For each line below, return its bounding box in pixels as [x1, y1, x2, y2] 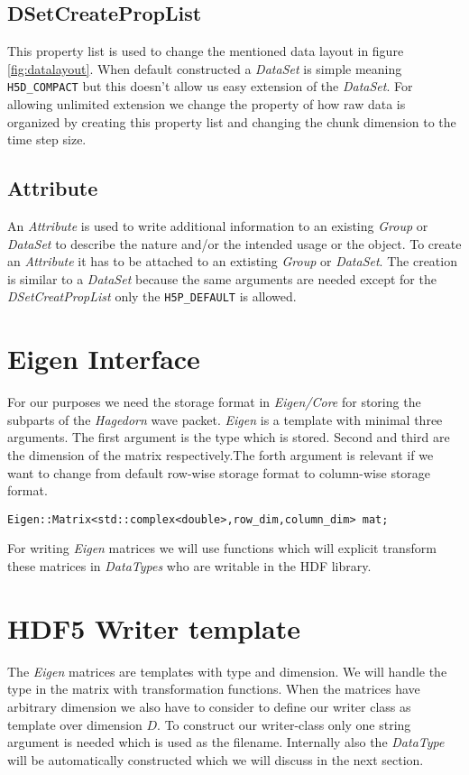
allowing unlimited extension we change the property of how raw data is [7, 95, 406, 114]
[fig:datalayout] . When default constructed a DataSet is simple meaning [7, 59, 402, 78]
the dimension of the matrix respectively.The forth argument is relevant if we [7, 445, 434, 464]
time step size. [7, 130, 87, 149]
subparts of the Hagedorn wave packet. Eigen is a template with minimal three [7, 410, 443, 429]
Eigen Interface [7, 340, 200, 377]
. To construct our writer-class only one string [157, 715, 411, 733]
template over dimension [7, 715, 143, 733]
